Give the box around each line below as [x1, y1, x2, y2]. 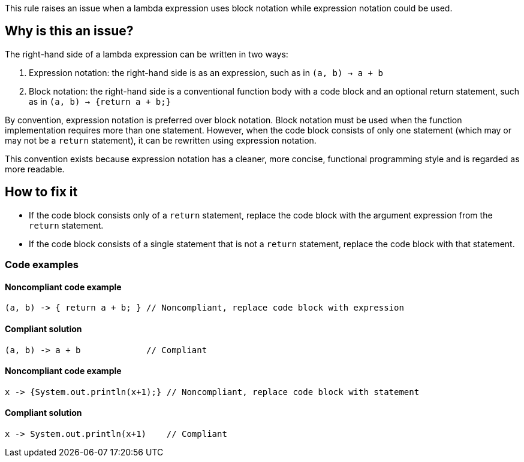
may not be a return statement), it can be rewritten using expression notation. [5, 135, 317, 145]
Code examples [5, 259, 79, 271]
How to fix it [5, 184, 78, 200]
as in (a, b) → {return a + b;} [29, 96, 171, 107]
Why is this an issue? [5, 23, 134, 39]
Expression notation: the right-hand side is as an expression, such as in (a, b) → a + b [29, 67, 383, 78]
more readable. [5, 163, 65, 174]
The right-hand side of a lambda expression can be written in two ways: [5, 48, 288, 59]
